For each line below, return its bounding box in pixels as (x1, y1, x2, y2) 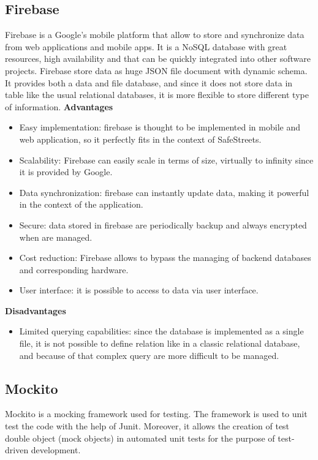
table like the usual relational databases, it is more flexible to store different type (5, 88, 309, 101)
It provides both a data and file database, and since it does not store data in (5, 76, 293, 89)
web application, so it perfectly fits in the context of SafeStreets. (19, 132, 262, 145)
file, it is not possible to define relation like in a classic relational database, (19, 337, 300, 350)
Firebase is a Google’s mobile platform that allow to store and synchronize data (5, 28, 305, 41)
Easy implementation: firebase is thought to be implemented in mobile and (19, 121, 300, 134)
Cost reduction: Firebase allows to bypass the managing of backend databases (19, 251, 311, 264)
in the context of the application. (19, 198, 143, 211)
